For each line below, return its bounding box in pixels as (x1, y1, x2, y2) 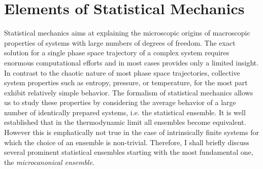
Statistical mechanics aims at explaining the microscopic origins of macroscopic (4, 27, 250, 38)
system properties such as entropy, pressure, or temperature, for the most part (4, 77, 248, 88)
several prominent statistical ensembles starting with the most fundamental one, (4, 147, 253, 157)
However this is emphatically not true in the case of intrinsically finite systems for (4, 127, 259, 138)
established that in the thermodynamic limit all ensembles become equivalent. (4, 117, 246, 127)
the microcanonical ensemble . (4, 156, 94, 167)
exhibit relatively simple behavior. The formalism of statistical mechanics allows (4, 87, 253, 97)
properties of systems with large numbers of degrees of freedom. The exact (4, 37, 236, 48)
